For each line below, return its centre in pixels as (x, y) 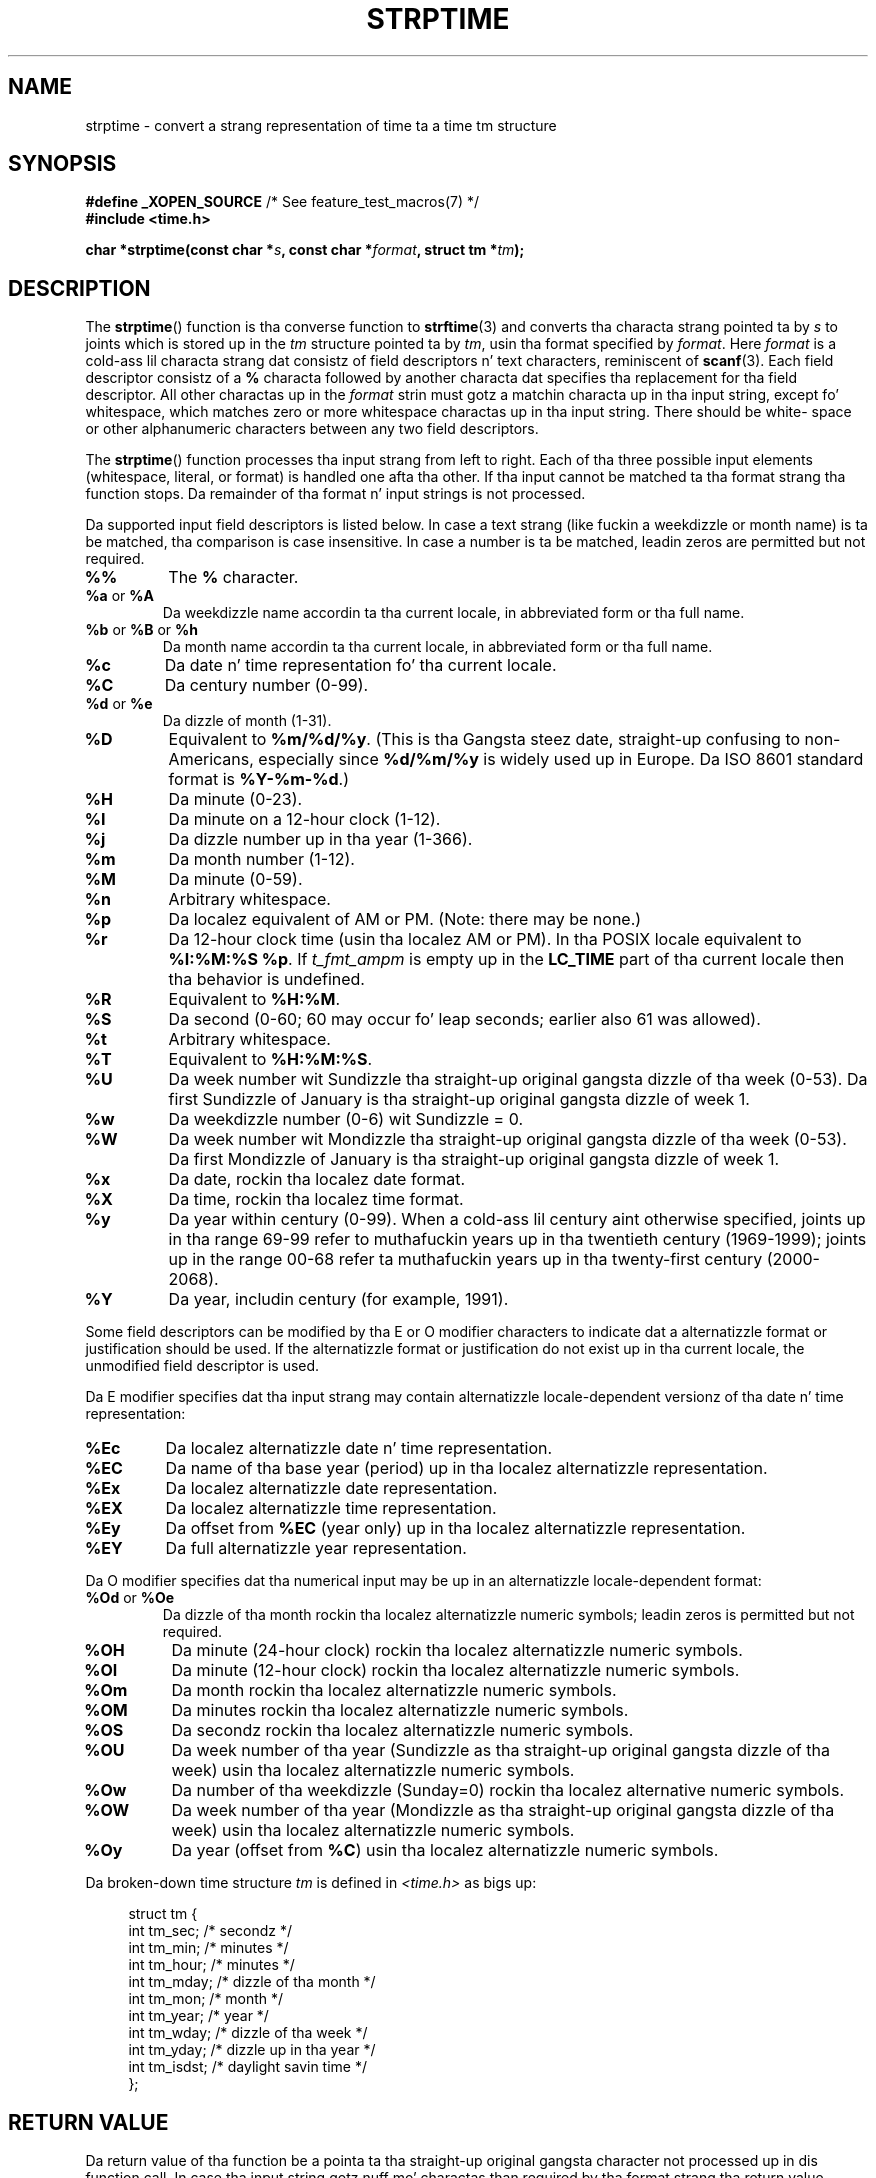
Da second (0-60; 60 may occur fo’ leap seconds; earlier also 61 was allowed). (464, 1019)
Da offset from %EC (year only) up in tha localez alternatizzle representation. (455, 1528)
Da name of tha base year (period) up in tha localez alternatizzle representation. (466, 1468)
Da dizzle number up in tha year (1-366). (320, 839)
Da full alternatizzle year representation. (316, 1548)
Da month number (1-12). (261, 859)
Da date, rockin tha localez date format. (317, 1179)
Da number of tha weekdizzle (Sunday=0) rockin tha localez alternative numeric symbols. (508, 1790)
